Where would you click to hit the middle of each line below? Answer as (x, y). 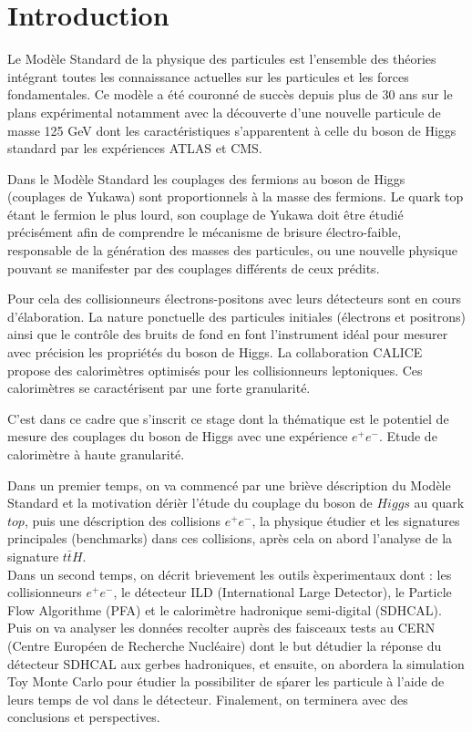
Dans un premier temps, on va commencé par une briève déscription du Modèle (229, 485)
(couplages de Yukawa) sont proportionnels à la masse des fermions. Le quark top (236, 196)
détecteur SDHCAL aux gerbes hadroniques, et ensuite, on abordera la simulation (236, 663)
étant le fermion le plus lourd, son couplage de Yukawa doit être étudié (205, 214)
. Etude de (408, 436)
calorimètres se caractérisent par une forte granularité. (159, 388)
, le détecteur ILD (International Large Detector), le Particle (282, 592)
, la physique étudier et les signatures (356, 520)
